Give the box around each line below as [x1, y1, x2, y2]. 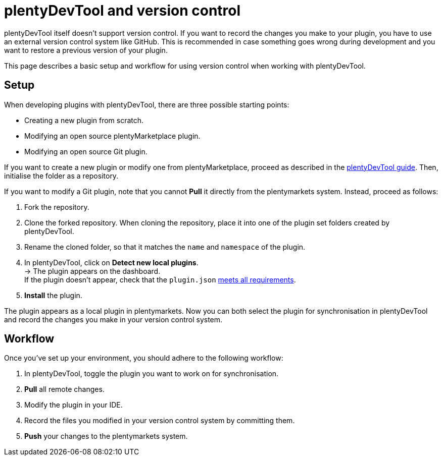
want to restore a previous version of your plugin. [4, 45, 168, 54]
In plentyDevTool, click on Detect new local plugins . [24, 258, 199, 267]
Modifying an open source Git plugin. [24, 147, 148, 156]
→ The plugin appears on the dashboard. [24, 266, 161, 275]
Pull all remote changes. [24, 385, 105, 394]
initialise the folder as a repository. [4, 171, 119, 180]
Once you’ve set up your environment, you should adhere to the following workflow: [4, 354, 283, 363]
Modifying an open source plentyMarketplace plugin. [24, 131, 201, 140]
